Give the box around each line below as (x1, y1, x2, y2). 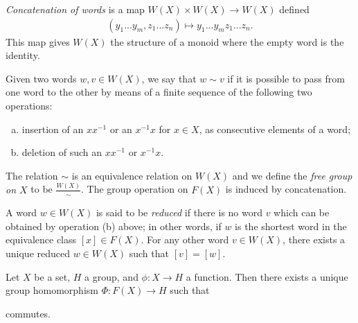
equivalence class (6, 232, 77, 247)
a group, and (84, 269, 138, 283)
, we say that (141, 71, 197, 85)
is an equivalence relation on (71, 168, 193, 182)
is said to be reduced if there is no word (96, 205, 262, 220)
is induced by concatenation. (225, 182, 347, 196)
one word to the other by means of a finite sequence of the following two (6, 85, 312, 99)
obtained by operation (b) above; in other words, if (6, 218, 222, 233)
